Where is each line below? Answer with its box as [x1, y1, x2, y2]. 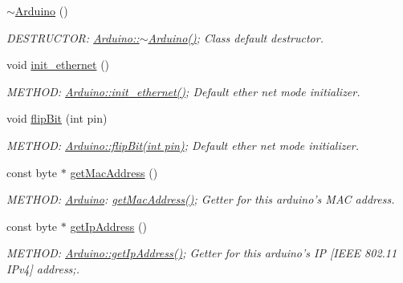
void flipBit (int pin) [6, 110, 108, 127]
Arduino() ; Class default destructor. [148, 29, 324, 46]
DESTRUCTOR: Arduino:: [6, 29, 140, 46]
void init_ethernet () [6, 56, 110, 73]
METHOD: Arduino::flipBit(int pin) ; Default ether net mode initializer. [6, 136, 360, 153]
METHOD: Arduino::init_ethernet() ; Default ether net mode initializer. [6, 83, 360, 99]
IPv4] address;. [6, 260, 79, 277]
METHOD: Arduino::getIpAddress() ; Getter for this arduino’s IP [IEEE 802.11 [6, 245, 397, 261]
